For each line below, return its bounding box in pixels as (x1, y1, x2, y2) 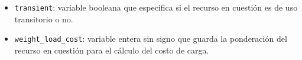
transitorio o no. (14, 12, 73, 25)
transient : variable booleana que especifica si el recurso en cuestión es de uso (14, 1, 298, 13)
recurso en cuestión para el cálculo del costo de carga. (14, 44, 209, 56)
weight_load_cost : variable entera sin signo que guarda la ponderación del (14, 32, 287, 45)
